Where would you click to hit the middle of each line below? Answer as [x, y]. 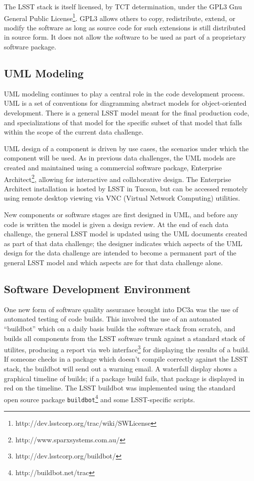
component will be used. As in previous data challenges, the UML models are [120, 158]
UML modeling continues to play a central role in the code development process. [125, 93]
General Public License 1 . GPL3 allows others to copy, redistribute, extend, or [120, 17]
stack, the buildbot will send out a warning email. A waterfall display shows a [121, 368]
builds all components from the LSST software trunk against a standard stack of [125, 338]
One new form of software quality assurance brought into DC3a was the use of [121, 309]
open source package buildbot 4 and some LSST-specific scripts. [100, 398]
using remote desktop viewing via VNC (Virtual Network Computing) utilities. [122, 198]
